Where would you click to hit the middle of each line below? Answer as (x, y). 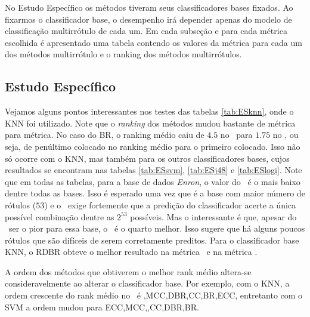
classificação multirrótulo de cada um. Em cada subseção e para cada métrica (146, 31)
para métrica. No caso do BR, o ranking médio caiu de (105, 135)
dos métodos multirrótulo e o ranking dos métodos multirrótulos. (123, 54)
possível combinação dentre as (60, 216)
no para (236, 135)
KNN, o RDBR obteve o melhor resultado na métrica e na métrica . (131, 252)
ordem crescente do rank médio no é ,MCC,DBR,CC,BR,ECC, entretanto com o (154, 295)
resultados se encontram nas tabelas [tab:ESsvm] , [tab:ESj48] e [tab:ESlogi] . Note (154, 170)
